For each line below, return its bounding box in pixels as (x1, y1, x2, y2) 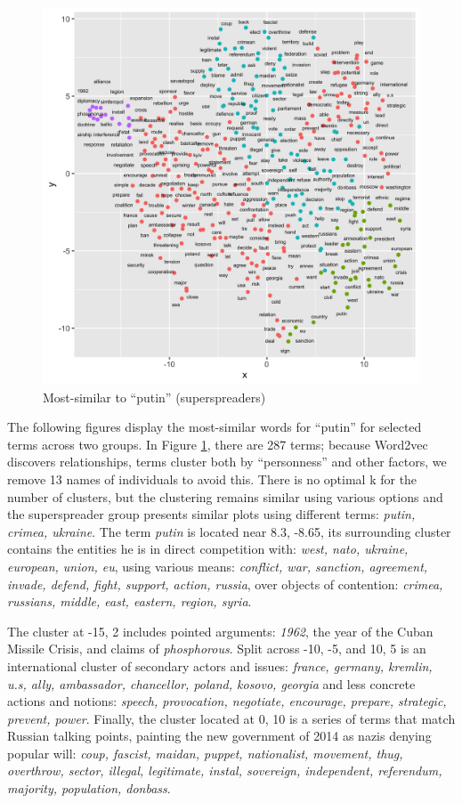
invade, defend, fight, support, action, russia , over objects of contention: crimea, (7, 574, 443, 593)
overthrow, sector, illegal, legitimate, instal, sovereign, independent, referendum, (7, 761, 442, 780)
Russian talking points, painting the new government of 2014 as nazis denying (7, 726, 432, 745)
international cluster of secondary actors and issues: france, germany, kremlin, (7, 656, 433, 675)
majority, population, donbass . (7, 779, 171, 798)
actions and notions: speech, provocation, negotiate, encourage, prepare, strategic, (7, 692, 447, 710)
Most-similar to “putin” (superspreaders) (43, 387, 266, 406)
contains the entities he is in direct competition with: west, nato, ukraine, (7, 539, 409, 558)
